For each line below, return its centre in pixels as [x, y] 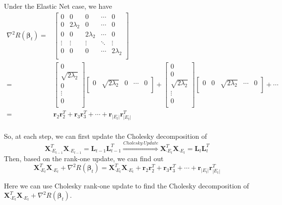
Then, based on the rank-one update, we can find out [84, 158]
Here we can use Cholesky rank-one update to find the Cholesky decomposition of [127, 185]
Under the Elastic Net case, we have [58, 6]
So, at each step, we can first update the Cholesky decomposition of [106, 136]
